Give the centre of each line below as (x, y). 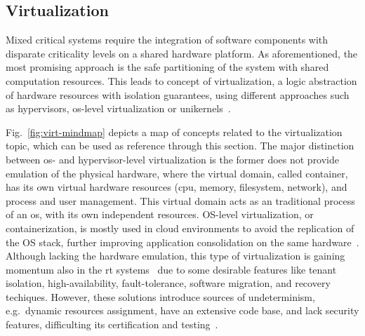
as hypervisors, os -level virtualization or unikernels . (118, 108)
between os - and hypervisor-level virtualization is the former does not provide (173, 159)
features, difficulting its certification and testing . (112, 324)
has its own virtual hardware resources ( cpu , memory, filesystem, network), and (177, 187)
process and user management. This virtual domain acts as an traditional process (180, 200)
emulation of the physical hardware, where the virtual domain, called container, (177, 173)
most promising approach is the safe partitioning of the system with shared (167, 67)
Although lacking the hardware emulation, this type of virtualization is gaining (175, 256)
